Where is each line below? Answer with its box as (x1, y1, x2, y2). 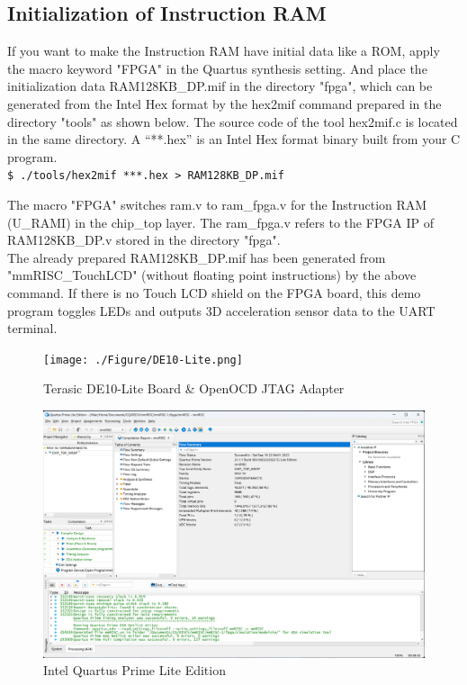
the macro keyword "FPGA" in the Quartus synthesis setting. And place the (7, 59, 427, 77)
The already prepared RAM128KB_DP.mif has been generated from (7, 248, 386, 266)
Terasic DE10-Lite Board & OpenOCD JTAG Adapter (43, 379, 345, 398)
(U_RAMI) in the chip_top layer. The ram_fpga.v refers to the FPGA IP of (7, 212, 435, 231)
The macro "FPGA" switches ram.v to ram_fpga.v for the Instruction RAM (7, 195, 427, 214)
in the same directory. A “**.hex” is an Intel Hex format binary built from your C (7, 130, 461, 149)
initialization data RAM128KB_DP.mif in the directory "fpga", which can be (7, 77, 433, 95)
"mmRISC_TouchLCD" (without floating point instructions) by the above (7, 266, 417, 284)
